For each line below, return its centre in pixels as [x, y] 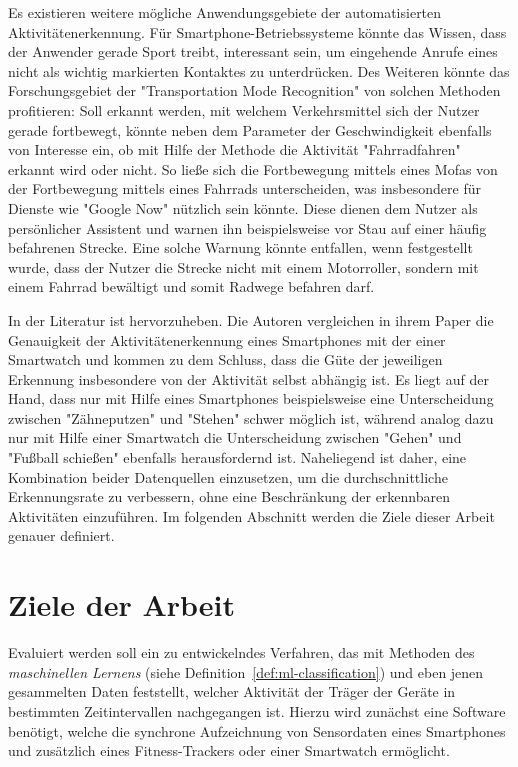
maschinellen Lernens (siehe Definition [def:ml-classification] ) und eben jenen [246, 671]
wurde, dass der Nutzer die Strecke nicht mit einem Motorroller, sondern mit [243, 266]
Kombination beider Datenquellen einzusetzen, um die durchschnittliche [228, 476]
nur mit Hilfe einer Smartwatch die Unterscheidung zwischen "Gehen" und [235, 437]
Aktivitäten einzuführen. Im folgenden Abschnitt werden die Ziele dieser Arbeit [251, 515]
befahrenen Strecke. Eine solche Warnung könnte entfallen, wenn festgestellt [240, 247]
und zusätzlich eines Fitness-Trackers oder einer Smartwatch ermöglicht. [229, 750]
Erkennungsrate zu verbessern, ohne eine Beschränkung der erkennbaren [229, 496]
